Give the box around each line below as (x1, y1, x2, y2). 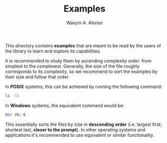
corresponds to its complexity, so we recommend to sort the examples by (5, 68, 157, 75)
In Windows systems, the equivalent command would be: (5, 102, 125, 108)
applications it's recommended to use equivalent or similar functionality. (5, 132, 154, 138)
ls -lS (5, 93, 19, 98)
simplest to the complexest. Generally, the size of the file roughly (5, 63, 140, 69)
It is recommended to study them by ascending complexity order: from (5, 57, 152, 63)
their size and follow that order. (5, 74, 69, 80)
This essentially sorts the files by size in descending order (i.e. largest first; (5, 121, 162, 127)
